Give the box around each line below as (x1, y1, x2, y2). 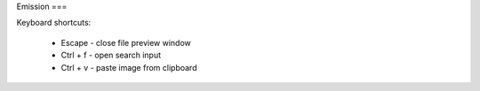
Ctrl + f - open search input (60, 49, 162, 61)
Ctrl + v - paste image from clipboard (60, 62, 197, 72)
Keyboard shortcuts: (16, 18, 92, 28)
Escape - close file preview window (60, 37, 191, 48)
